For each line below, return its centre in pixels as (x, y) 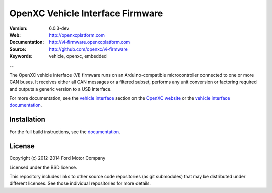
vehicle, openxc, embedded (78, 56)
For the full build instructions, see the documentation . (65, 132)
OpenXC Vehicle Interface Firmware (86, 13)
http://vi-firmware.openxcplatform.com (90, 42)
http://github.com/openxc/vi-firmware (88, 49)
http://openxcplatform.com (77, 35)
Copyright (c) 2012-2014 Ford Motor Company (57, 158)
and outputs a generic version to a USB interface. (60, 89)
